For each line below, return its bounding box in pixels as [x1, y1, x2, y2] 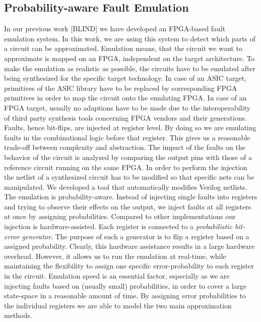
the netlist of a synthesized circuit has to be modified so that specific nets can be [4, 172, 254, 182]
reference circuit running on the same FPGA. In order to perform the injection [4, 162, 247, 172]
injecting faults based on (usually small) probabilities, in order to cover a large [4, 280, 247, 291]
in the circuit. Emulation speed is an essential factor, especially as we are [4, 271, 230, 281]
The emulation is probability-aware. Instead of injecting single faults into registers [4, 191, 257, 202]
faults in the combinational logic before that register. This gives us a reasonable [4, 132, 250, 142]
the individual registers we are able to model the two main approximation [4, 300, 232, 310]
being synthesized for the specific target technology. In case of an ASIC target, [4, 73, 247, 83]
